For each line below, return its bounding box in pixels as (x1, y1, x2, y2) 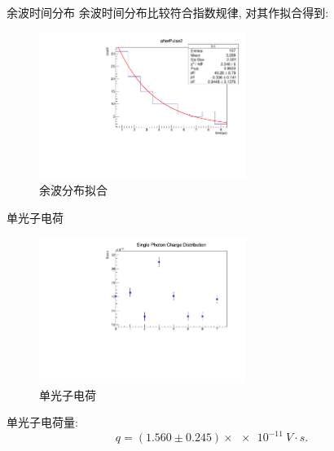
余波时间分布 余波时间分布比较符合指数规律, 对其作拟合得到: (7, 4, 329, 20)
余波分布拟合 (39, 181, 108, 198)
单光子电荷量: (7, 414, 78, 431)
